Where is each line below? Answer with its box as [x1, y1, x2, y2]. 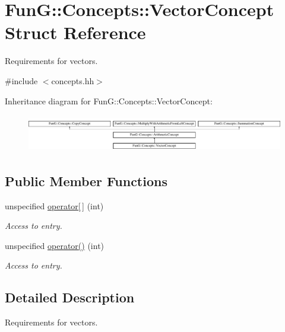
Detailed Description [5, 288, 135, 307]
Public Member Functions [5, 171, 167, 190]
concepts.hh [51, 74, 94, 87]
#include [5, 74, 38, 87]
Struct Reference [5, 20, 146, 44]
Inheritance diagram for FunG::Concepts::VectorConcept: [5, 94, 213, 107]
